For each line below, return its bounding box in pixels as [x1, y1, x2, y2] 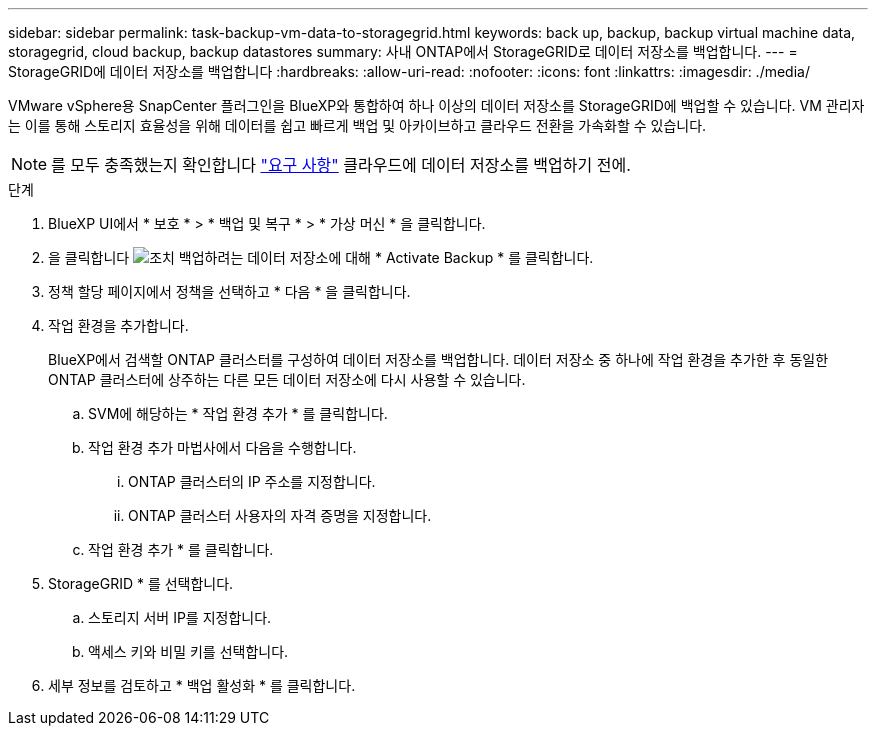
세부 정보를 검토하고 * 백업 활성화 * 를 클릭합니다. [48, 677, 356, 694]
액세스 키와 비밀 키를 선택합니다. [88, 643, 289, 660]
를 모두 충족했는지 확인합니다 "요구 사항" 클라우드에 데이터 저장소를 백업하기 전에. [51, 155, 631, 175]
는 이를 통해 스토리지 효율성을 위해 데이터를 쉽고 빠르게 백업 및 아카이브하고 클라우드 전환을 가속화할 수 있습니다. [8, 117, 707, 134]
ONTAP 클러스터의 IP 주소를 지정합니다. [128, 473, 376, 490]
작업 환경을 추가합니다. [48, 317, 189, 334]
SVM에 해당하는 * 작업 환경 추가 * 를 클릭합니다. [88, 405, 388, 422]
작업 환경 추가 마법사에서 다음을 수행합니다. [88, 439, 357, 456]
